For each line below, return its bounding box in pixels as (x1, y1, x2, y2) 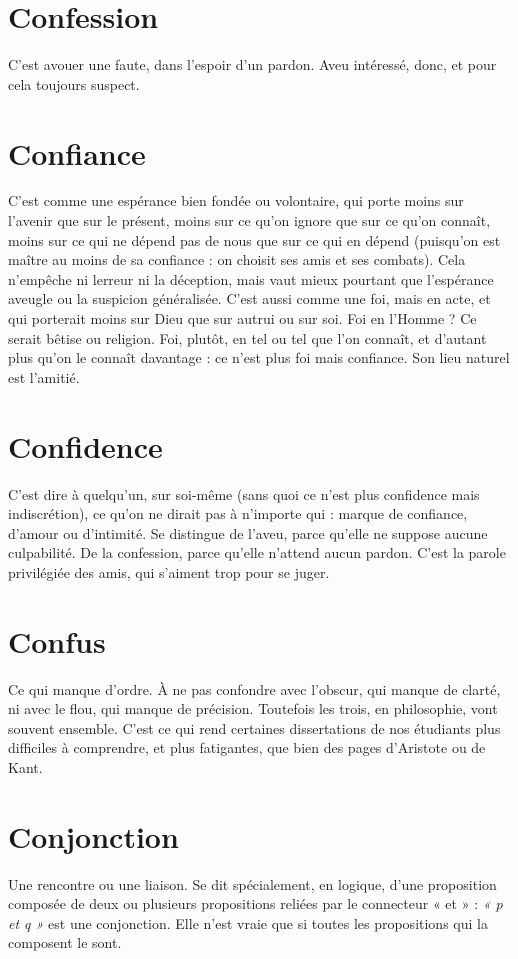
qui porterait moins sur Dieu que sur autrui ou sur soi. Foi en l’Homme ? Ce (8, 308, 477, 328)
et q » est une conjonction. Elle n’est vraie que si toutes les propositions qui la (8, 912, 488, 933)
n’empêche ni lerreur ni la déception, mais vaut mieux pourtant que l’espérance (8, 268, 494, 289)
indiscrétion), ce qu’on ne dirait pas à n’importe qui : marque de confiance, (8, 503, 468, 524)
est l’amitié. (8, 366, 80, 387)
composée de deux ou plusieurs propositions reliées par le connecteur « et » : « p (8, 893, 503, 914)
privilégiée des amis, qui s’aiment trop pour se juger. (8, 561, 330, 582)
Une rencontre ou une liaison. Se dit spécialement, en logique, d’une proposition (8, 873, 497, 894)
